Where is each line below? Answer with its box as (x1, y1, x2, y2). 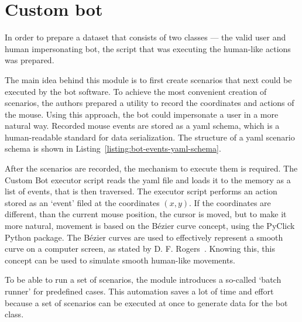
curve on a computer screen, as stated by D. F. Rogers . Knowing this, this (5, 242, 276, 255)
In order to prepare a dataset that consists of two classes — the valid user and (5, 31, 286, 43)
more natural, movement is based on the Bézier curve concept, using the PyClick (5, 220, 295, 232)
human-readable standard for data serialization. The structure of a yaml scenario (5, 131, 295, 143)
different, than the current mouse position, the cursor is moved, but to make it (5, 208, 287, 220)
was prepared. (5, 54, 54, 66)
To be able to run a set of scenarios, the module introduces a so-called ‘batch (5, 273, 282, 286)
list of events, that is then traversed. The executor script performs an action (5, 185, 277, 197)
